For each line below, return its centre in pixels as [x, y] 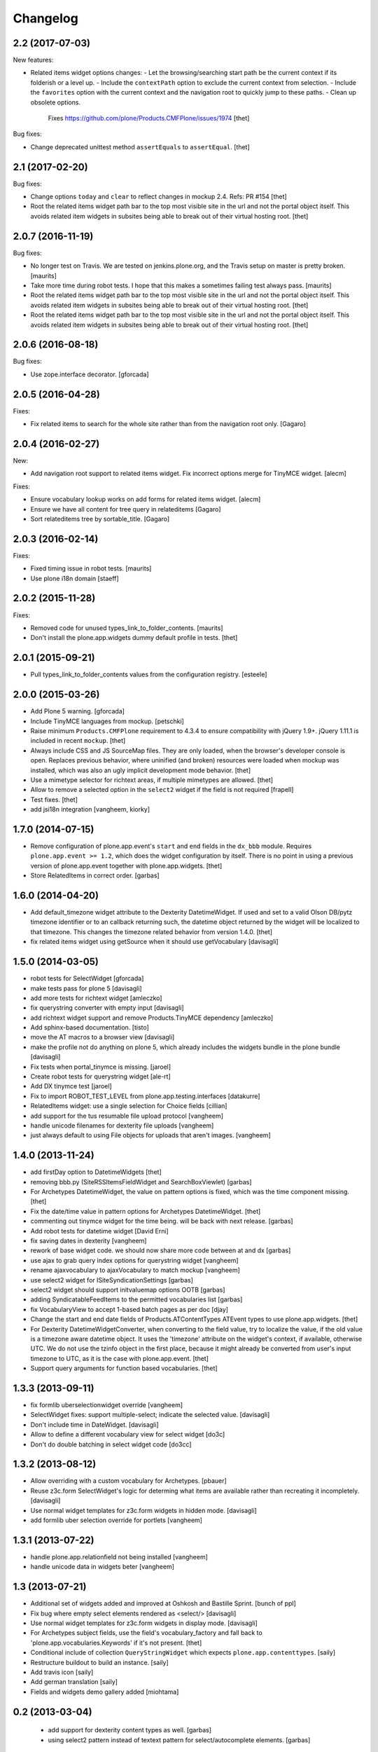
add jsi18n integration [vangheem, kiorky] [90, 809]
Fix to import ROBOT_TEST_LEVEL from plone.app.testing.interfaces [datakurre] [145, 1096]
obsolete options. [55, 102]
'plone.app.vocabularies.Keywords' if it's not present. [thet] [116, 1643]
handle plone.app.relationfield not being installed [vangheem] [119, 1556]
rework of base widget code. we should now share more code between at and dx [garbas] [161, 1250]
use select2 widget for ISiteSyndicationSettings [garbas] [112, 1280]
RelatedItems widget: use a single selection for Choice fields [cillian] [129, 1106]
